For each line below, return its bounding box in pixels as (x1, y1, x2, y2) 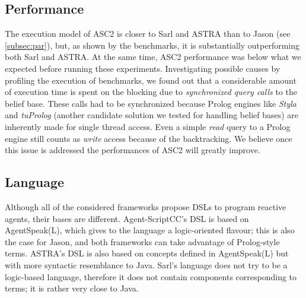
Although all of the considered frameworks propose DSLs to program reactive (5, 200, 286, 213)
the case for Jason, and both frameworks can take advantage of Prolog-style (5, 235, 280, 248)
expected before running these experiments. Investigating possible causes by (5, 62, 280, 74)
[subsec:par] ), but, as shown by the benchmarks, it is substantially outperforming (5, 39, 300, 51)
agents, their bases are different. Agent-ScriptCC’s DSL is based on (5, 212, 249, 224)
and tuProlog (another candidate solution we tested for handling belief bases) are (5, 109, 299, 121)
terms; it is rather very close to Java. (5, 282, 139, 294)
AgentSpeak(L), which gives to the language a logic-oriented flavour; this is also (5, 224, 295, 236)
